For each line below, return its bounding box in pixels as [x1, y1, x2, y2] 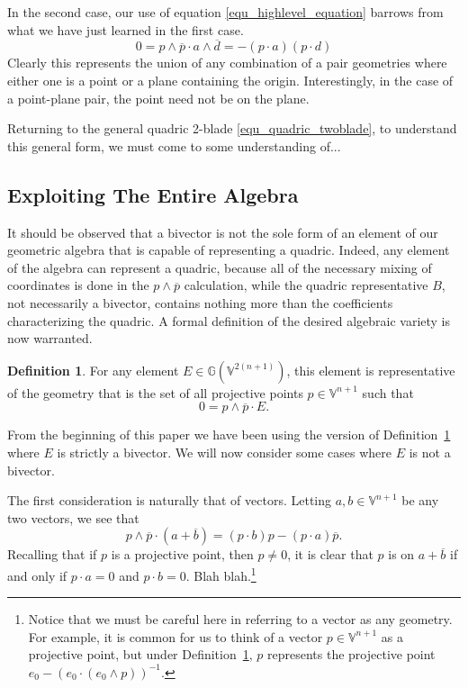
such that [362, 383, 414, 402]
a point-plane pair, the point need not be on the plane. [7, 88, 310, 107]
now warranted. [7, 329, 93, 348]
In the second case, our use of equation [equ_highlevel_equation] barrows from [7, 3, 444, 21]
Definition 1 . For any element [7, 360, 179, 379]
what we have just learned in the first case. [7, 20, 244, 39]
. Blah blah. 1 [185, 563, 256, 584]
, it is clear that [287, 545, 373, 564]
